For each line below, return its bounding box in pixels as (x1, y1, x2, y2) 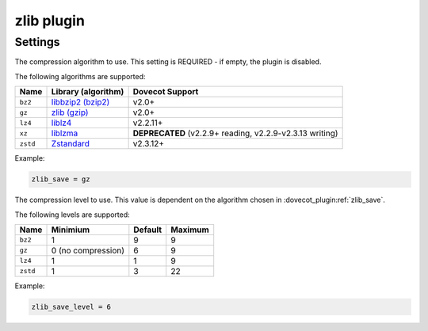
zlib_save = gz (31, 175, 90, 184)
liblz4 (51, 117, 72, 128)
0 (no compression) (51, 245, 125, 256)
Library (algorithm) (51, 86, 124, 97)
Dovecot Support (132, 86, 199, 97)
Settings (14, 35, 60, 49)
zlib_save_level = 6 (31, 302, 111, 311)
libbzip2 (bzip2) (51, 97, 110, 108)
